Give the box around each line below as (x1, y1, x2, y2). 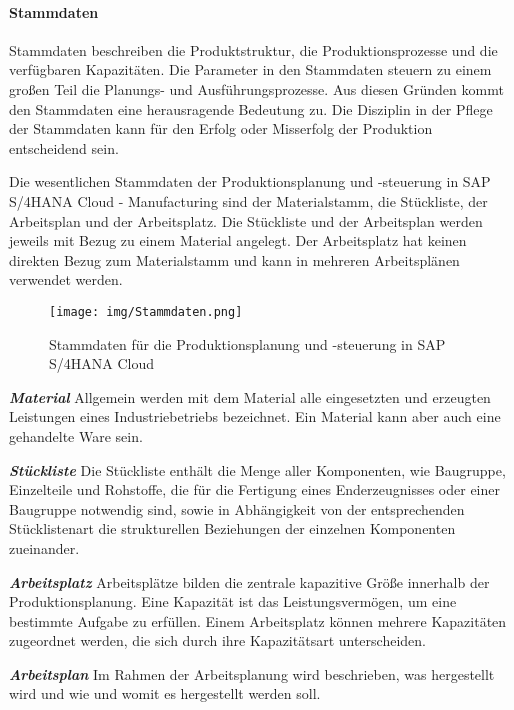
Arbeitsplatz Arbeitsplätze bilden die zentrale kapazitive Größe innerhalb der (9, 571, 490, 592)
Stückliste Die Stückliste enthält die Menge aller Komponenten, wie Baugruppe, (9, 459, 506, 480)
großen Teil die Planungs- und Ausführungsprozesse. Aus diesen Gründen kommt (9, 78, 504, 99)
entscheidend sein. (9, 137, 119, 158)
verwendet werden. (9, 269, 123, 290)
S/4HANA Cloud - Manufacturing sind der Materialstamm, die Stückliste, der (9, 190, 488, 211)
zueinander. (9, 537, 80, 558)
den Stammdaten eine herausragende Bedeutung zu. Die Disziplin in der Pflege (9, 98, 493, 119)
